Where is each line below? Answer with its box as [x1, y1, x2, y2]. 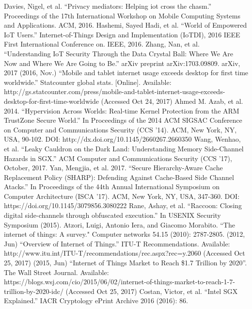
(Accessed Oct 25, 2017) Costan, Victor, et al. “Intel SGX [65, 286, 238, 296]
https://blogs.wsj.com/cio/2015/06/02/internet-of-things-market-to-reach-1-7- [4, 276, 235, 287]
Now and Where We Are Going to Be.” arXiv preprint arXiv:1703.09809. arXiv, [4, 58, 240, 68]
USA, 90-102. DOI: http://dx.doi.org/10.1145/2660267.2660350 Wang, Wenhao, [4, 134, 241, 144]
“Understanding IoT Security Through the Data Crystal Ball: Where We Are [4, 48, 233, 58]
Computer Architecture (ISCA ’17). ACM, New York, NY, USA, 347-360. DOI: [4, 191, 240, 201]
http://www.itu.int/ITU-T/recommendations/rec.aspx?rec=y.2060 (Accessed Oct [4, 248, 245, 258]
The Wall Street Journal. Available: [4, 267, 109, 277]
